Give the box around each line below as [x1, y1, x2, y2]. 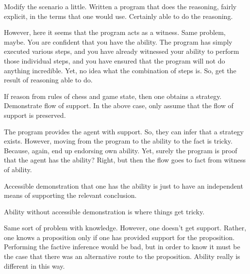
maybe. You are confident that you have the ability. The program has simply [4, 36, 233, 47]
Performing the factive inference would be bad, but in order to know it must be [4, 242, 240, 252]
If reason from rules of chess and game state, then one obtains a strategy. [4, 91, 222, 101]
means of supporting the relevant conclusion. [4, 190, 137, 200]
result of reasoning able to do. [4, 75, 93, 85]
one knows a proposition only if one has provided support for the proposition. [4, 232, 235, 242]
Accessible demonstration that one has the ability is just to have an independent [4, 180, 243, 191]
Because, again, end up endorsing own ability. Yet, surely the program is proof [4, 145, 237, 155]
